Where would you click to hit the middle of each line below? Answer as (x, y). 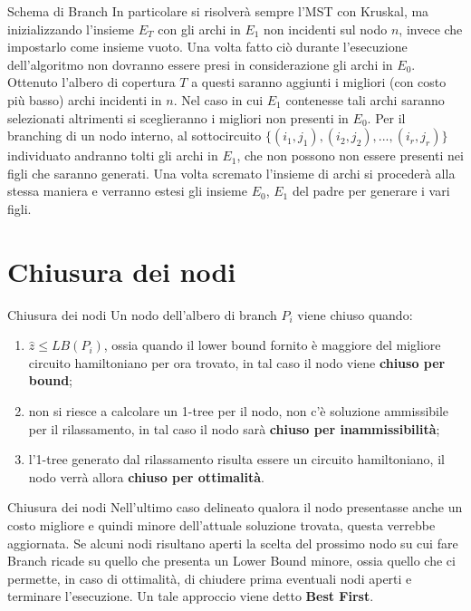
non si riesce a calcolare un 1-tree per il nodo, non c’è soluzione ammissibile (239, 411)
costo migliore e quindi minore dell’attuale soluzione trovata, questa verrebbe (221, 525)
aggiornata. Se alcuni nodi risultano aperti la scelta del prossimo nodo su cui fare (233, 543)
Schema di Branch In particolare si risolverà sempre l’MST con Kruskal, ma (218, 11)
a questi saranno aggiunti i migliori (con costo (319, 82)
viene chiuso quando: (355, 314)
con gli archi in (199, 29)
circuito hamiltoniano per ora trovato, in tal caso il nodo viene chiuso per (237, 362)
